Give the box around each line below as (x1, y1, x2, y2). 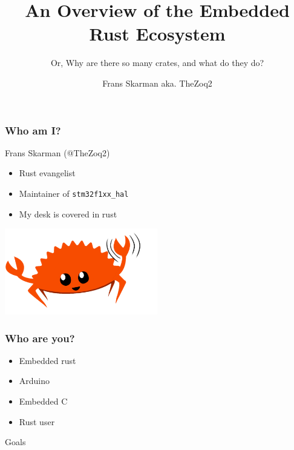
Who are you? (5, 330, 75, 345)
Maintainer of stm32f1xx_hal (19, 187, 129, 199)
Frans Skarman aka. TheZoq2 (102, 76, 212, 89)
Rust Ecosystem (89, 21, 226, 46)
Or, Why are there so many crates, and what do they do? (50, 56, 264, 69)
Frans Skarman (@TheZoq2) (5, 146, 110, 159)
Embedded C (19, 394, 68, 407)
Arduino (19, 374, 50, 387)
